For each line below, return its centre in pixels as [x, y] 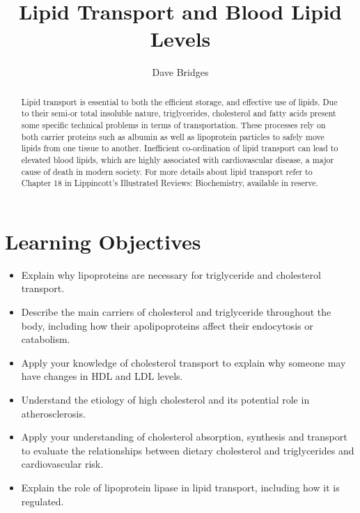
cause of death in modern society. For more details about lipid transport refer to [167, 171]
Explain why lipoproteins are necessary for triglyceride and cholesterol [171, 274]
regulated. [42, 501]
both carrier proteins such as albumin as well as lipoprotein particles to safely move [173, 136]
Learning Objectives [103, 241]
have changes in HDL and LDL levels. [102, 376]
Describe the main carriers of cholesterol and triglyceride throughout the [176, 312]
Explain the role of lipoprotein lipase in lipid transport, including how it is [180, 488]
